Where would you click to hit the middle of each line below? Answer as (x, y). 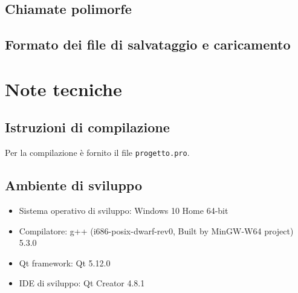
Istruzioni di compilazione (87, 127)
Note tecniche (63, 89)
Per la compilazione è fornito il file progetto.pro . (97, 153)
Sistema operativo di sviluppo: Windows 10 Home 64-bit (124, 210)
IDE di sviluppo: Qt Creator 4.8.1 (82, 283)
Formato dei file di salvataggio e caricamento (148, 44)
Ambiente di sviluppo (73, 185)
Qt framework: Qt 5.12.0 (65, 262)
